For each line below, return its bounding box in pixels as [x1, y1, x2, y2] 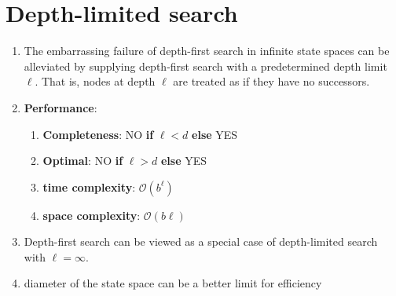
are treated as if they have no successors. [173, 73, 370, 90]
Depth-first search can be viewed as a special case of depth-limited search [24, 233, 378, 250]
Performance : [24, 99, 97, 115]
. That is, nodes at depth [35, 73, 156, 90]
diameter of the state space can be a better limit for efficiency [24, 275, 322, 291]
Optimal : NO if [42, 152, 123, 169]
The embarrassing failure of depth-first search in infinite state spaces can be [24, 42, 390, 59]
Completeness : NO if [42, 126, 154, 142]
